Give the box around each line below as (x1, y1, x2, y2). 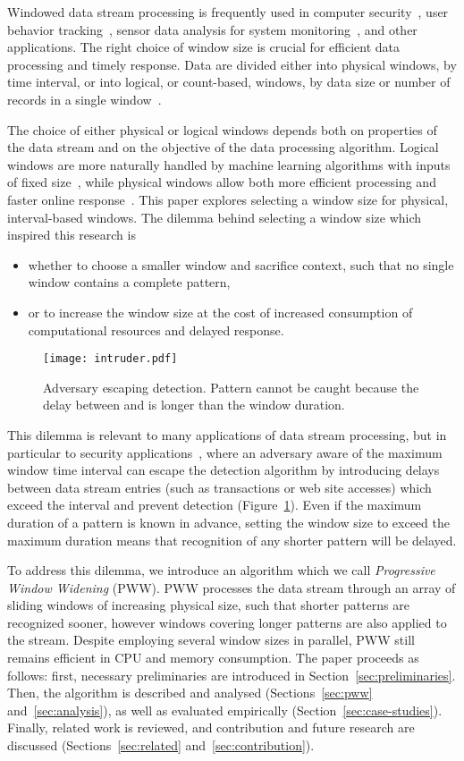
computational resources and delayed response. (28, 320, 284, 339)
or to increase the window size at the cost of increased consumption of (28, 302, 413, 321)
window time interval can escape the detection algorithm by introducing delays (7, 461, 440, 479)
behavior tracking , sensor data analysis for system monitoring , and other (7, 20, 418, 38)
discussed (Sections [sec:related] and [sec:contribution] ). (7, 736, 315, 755)
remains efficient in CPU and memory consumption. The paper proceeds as (7, 648, 419, 667)
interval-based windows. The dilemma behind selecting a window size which (7, 207, 422, 226)
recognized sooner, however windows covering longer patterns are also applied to (7, 613, 447, 631)
